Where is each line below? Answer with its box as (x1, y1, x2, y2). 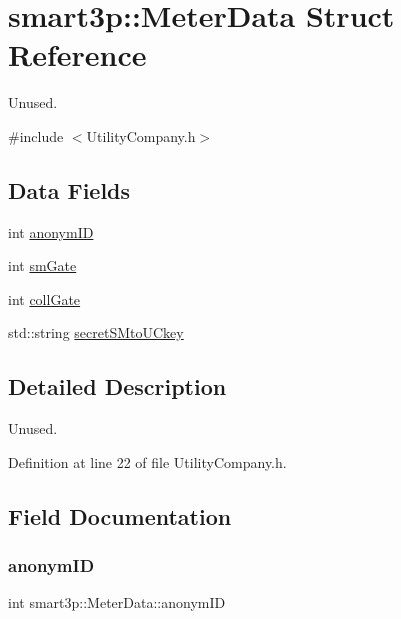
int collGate (8, 288, 81, 309)
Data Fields (8, 174, 131, 205)
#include (8, 125, 64, 146)
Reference (8, 34, 147, 75)
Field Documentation (8, 500, 232, 531)
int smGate (8, 255, 77, 276)
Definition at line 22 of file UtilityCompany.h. (8, 451, 287, 472)
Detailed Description (8, 371, 227, 402)
